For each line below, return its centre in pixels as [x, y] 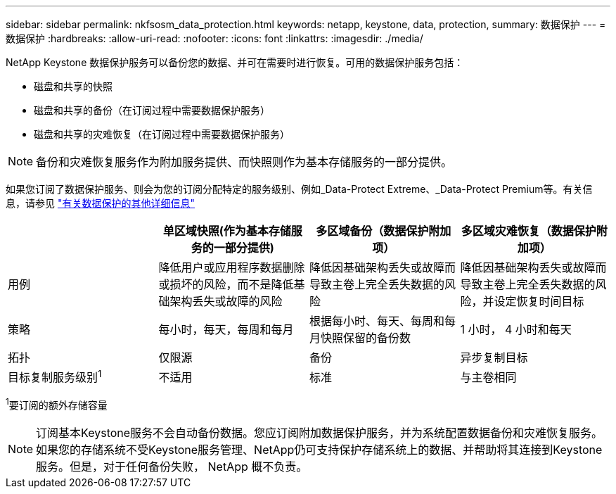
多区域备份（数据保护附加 [384, 231]
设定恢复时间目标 [539, 301]
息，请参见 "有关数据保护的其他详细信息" [100, 203]
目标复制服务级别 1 [55, 376]
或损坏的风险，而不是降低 [226, 284]
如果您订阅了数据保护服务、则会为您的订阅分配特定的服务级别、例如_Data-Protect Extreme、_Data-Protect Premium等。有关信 [299, 189]
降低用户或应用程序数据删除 [232, 267]
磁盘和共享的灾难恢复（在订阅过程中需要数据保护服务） [162, 134]
